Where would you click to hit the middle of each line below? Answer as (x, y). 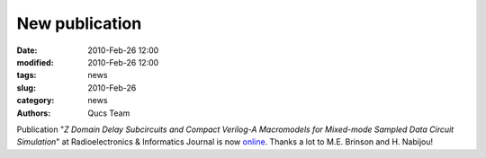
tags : (27, 75)
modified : (35, 62)
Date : (27, 50)
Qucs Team (109, 113)
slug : (26, 88)
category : (36, 101)
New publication (79, 23)
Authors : (34, 113)
